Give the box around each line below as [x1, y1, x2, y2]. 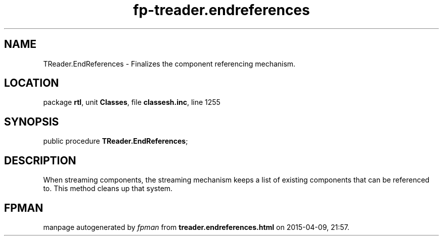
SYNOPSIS [4, 115, 59, 128]
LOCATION [4, 77, 59, 90]
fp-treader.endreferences [133, 2, 310, 19]
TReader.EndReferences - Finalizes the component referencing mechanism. [43, 59, 296, 68]
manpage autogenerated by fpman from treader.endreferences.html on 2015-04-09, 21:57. [43, 222, 349, 231]
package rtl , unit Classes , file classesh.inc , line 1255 [43, 98, 220, 107]
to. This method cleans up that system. [43, 184, 173, 193]
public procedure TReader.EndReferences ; [43, 137, 188, 146]
